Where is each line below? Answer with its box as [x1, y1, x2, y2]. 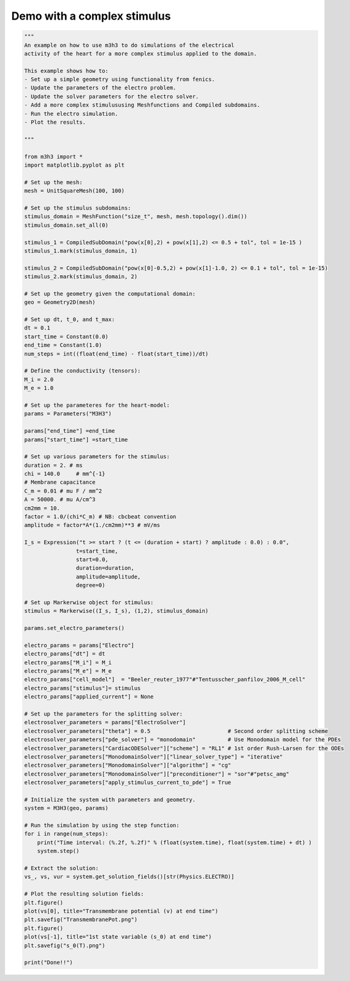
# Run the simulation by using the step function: [24, 822, 180, 829]
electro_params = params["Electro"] [24, 642, 135, 649]
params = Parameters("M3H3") [24, 411, 112, 417]
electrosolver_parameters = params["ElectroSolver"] [24, 719, 186, 726]
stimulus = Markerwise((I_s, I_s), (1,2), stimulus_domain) [24, 607, 209, 615]
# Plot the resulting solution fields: [24, 890, 144, 898]
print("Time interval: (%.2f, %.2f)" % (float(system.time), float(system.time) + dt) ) [37, 839, 312, 846]
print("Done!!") [24, 959, 74, 966]
